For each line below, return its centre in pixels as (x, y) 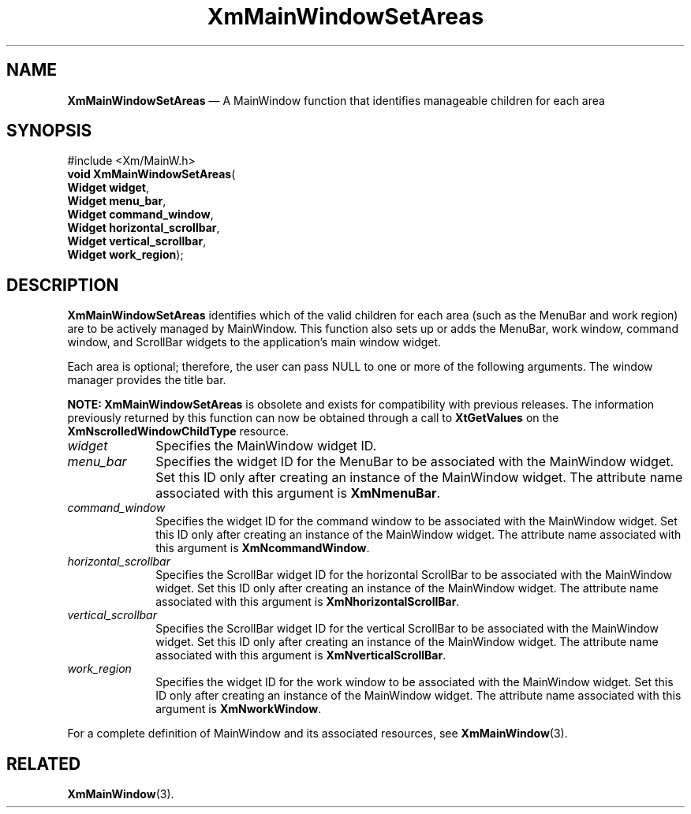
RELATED (44, 764)
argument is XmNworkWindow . (239, 709)
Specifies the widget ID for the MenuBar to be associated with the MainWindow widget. (415, 462)
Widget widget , (108, 188)
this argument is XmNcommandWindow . (263, 548)
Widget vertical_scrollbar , (137, 241)
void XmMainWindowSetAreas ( (151, 174)
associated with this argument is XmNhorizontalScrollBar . (308, 602)
